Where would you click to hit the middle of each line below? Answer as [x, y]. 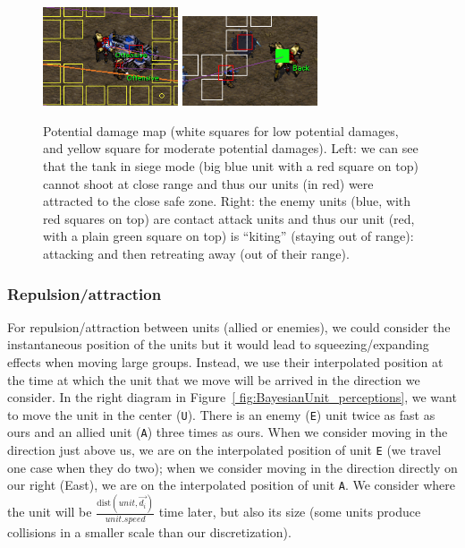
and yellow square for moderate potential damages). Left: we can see [231, 148]
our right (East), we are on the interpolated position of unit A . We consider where [231, 485]
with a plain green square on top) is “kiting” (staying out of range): [228, 236]
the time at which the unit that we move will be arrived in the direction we [214, 379]
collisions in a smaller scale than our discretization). [149, 531]
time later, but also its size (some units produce [290, 512]
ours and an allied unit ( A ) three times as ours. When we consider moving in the [228, 432]
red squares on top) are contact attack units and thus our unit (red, [229, 218]
